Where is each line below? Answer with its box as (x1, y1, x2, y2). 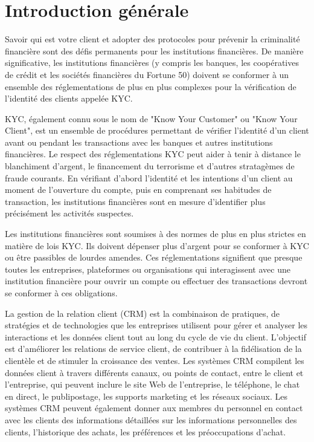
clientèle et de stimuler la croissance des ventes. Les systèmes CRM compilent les (5, 354, 304, 366)
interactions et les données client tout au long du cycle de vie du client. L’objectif (5, 330, 306, 343)
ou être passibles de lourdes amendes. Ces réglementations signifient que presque (5, 251, 303, 264)
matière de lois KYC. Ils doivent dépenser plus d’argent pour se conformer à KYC (5, 239, 309, 252)
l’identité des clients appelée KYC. (5, 92, 133, 105)
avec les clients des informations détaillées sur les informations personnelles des (5, 413, 297, 426)
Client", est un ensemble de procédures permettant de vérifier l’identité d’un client (5, 124, 309, 137)
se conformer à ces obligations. (5, 287, 118, 299)
